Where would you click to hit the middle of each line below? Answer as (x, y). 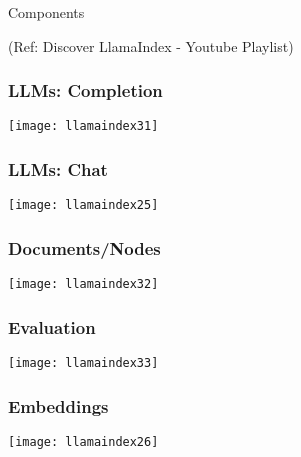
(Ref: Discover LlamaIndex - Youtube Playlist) (151, 45)
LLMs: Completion (85, 90)
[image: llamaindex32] (83, 284)
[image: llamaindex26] (83, 441)
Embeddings (58, 405)
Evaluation (52, 326)
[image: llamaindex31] (83, 126)
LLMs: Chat (58, 168)
